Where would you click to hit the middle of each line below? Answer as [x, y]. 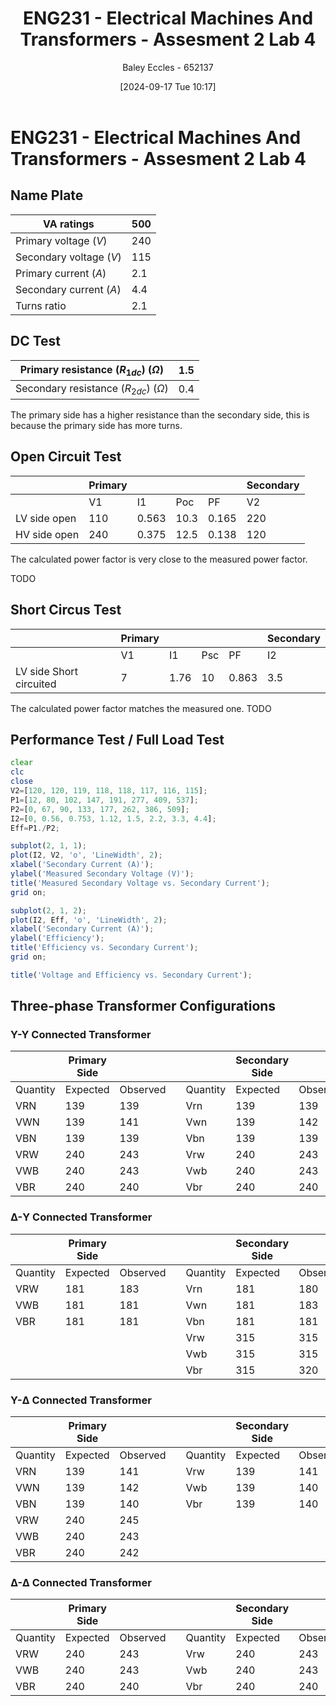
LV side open [46, 518]
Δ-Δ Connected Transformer [81, 1582]
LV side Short [46, 671]
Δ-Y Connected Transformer [81, 1217]
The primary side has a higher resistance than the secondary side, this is [160, 414]
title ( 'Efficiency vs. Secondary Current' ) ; [104, 948]
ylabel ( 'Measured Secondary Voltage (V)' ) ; [102, 874]
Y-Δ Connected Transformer [81, 1400]
